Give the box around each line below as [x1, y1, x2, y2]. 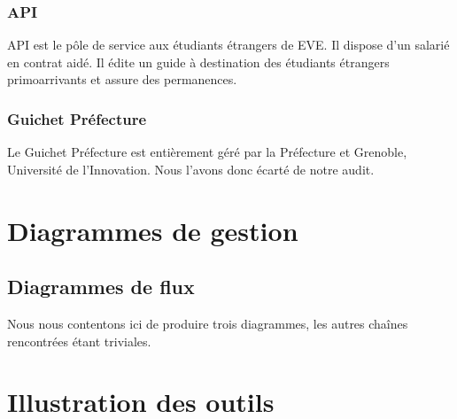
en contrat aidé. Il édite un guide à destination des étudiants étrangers [7, 52, 390, 71]
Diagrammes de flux [7, 273, 195, 300]
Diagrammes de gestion [7, 212, 298, 248]
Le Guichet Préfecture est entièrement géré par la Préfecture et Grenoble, [7, 143, 407, 161]
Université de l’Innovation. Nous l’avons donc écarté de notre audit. [7, 159, 375, 178]
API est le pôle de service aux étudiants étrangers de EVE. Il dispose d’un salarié [7, 35, 450, 54]
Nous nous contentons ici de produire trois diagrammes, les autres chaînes [7, 314, 408, 332]
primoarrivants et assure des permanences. [7, 70, 237, 89]
